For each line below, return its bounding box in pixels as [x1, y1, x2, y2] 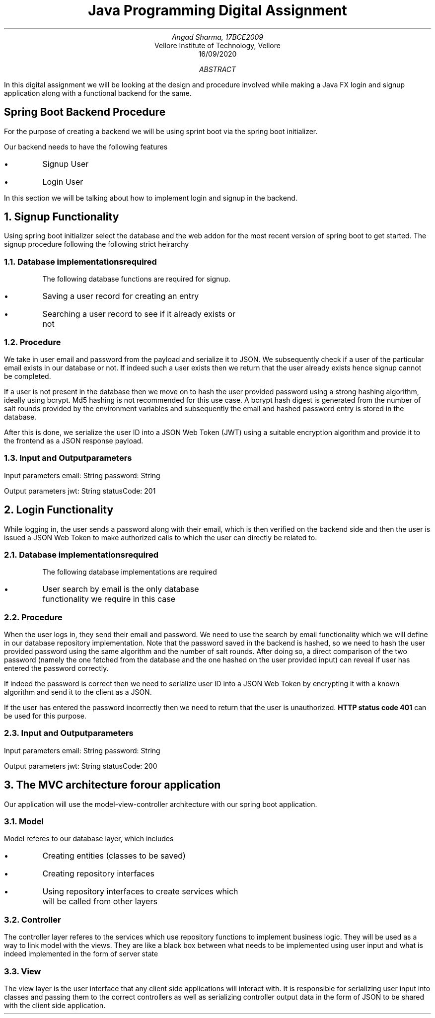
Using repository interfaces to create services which [42, 886, 238, 897]
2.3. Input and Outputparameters [4, 728, 134, 738]
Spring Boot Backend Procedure [4, 106, 166, 119]
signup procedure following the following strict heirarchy [4, 240, 189, 249]
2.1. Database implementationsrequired [4, 549, 159, 560]
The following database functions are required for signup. [42, 275, 231, 284]
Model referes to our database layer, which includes [4, 834, 174, 843]
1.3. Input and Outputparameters [4, 453, 132, 463]
